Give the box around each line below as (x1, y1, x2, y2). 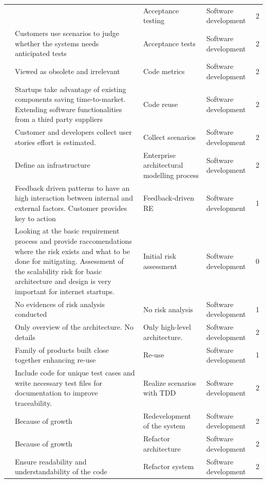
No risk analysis (143, 303, 194, 314)
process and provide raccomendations (15, 235, 132, 246)
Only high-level (143, 321, 191, 332)
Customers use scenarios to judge (15, 28, 120, 39)
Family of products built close (15, 344, 109, 355)
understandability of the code (15, 466, 107, 477)
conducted (15, 309, 47, 319)
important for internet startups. (15, 285, 115, 296)
